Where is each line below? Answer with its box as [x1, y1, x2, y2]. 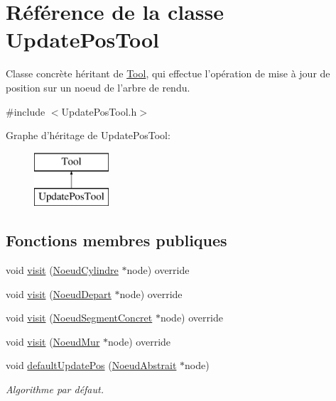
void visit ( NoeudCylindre [6, 263, 119, 278]
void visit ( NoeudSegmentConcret [6, 310, 153, 325]
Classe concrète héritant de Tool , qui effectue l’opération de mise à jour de [6, 66, 330, 81]
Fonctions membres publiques [6, 229, 227, 251]
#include [6, 104, 45, 119]
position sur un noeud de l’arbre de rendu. [6, 79, 190, 94]
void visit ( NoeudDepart [6, 286, 112, 301]
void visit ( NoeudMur [6, 334, 100, 348]
